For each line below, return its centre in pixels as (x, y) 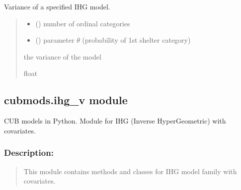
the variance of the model (62, 56)
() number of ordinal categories (83, 23)
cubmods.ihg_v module (66, 100)
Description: (29, 153)
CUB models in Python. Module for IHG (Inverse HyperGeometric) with (115, 121)
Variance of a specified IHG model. (57, 6)
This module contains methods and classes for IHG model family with (130, 171)
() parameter (55, 40)
